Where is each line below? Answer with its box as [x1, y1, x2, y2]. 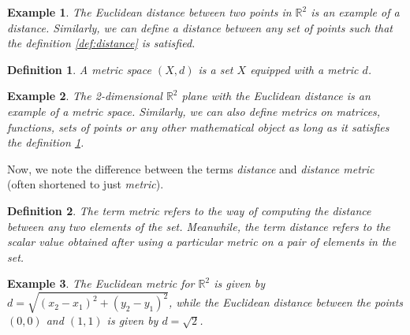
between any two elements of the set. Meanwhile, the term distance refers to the [7, 218, 390, 234]
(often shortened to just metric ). [7, 176, 164, 192]
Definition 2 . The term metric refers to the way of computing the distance [7, 202, 371, 218]
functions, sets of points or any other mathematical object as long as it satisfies [7, 118, 389, 135]
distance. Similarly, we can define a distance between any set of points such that [7, 19, 393, 35]
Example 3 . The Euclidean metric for [7, 275, 195, 292]
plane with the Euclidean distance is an [181, 87, 371, 104]
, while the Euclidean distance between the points [168, 294, 404, 311]
